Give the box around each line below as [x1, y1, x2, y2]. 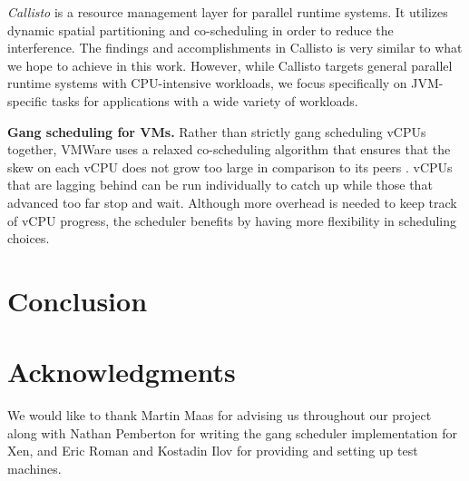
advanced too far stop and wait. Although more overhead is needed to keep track [7, 192, 457, 211]
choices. [7, 229, 50, 248]
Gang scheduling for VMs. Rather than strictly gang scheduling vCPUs [7, 122, 426, 141]
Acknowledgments [7, 353, 236, 390]
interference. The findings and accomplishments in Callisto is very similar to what [7, 38, 463, 57]
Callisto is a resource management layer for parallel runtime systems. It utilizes [7, 3, 448, 21]
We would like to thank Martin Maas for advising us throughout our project [7, 406, 432, 425]
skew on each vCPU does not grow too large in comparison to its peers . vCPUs [7, 157, 453, 176]
